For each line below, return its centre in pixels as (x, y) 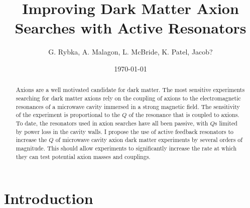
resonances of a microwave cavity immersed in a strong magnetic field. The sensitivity (128, 106)
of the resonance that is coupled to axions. (184, 115)
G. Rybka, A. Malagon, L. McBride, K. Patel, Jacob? (131, 52)
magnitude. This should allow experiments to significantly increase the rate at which (126, 148)
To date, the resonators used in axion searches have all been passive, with (112, 123)
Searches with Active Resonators (131, 28)
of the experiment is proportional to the (68, 115)
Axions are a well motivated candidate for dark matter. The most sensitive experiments (130, 90)
